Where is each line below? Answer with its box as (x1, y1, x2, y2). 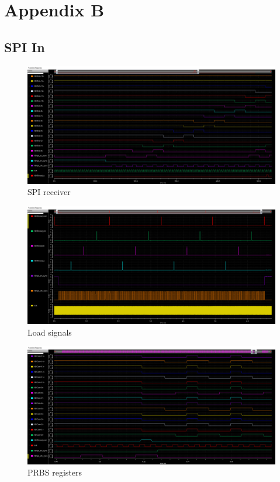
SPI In (4, 37, 45, 56)
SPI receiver (27, 186, 71, 198)
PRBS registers (27, 466, 82, 478)
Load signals (27, 326, 72, 338)
